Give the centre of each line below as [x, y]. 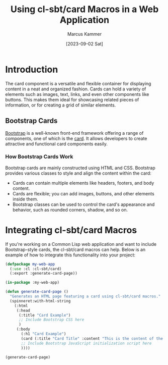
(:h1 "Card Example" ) [44, 334]
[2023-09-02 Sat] [85, 43]
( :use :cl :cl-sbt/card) [36, 269]
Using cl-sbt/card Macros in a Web [85, 9]
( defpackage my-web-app [30, 264]
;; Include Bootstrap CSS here [51, 320]
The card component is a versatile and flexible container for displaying [78, 83]
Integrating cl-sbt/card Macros [71, 230]
